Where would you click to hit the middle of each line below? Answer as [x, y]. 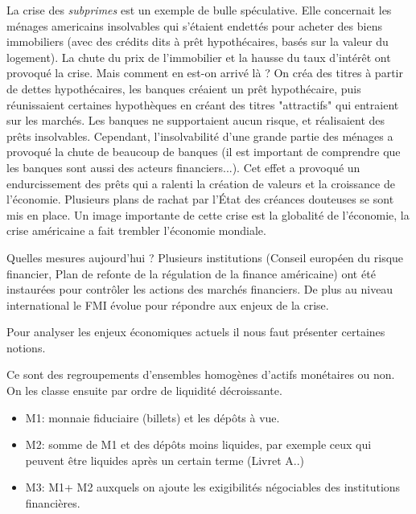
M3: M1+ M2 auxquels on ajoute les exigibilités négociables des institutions [213, 487]
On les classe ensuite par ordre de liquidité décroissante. [144, 391]
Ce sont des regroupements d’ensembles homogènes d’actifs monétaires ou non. [201, 374]
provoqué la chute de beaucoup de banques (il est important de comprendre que [204, 152]
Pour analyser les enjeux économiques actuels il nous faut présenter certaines [196, 332]
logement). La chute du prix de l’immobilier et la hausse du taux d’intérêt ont [199, 57]
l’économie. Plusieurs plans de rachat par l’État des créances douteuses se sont [200, 199]
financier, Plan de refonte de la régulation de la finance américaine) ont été [191, 273]
